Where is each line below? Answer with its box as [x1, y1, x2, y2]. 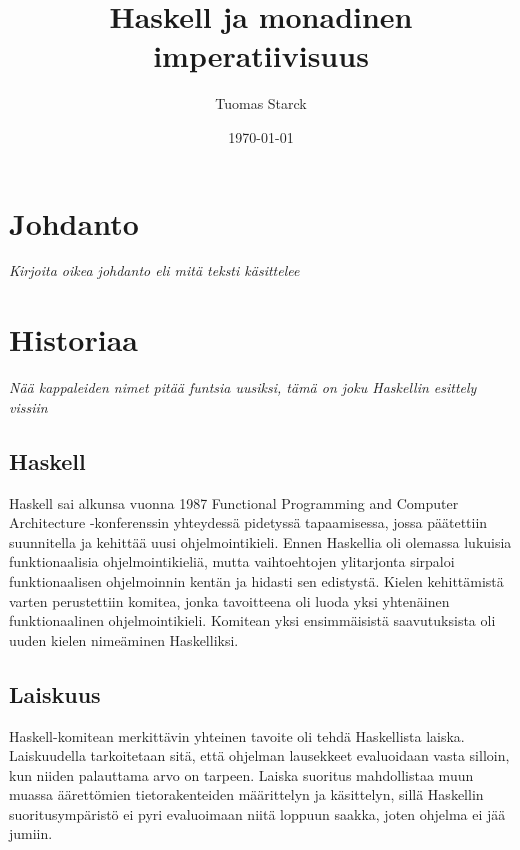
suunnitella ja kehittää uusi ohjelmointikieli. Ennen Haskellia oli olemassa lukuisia [9, 531, 512, 552]
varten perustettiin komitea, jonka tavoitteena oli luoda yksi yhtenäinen [9, 590, 450, 611]
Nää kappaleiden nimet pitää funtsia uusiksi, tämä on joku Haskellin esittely [9, 377, 477, 398]
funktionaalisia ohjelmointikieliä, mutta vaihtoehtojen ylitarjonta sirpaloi [9, 551, 455, 572]
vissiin [9, 396, 48, 417]
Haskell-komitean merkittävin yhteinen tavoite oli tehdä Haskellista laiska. [9, 725, 465, 746]
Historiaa [9, 319, 138, 360]
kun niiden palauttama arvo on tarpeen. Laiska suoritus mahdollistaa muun [9, 764, 474, 785]
